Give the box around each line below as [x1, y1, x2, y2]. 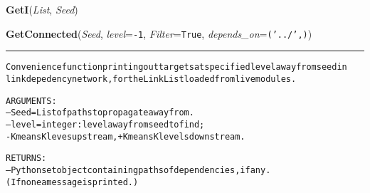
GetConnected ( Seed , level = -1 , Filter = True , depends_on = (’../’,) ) [6, 26, 312, 41]
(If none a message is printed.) [6, 177, 139, 187]
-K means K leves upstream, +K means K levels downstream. [6, 131, 245, 142]
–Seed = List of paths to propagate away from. [6, 108, 194, 118]
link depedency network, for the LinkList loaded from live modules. [6, 73, 297, 84]
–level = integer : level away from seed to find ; [6, 119, 205, 130]
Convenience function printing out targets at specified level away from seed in [6, 62, 347, 73]
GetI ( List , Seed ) [6, 2, 78, 16]
